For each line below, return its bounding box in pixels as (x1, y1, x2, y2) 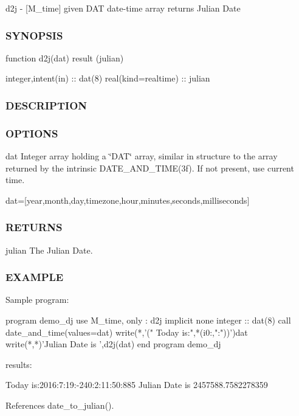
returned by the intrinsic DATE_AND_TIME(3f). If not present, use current (5, 161, 294, 174)
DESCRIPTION (5, 97, 88, 113)
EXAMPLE (5, 269, 64, 285)
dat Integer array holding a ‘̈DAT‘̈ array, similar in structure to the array (5, 150, 278, 162)
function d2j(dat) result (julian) (5, 51, 124, 64)
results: (5, 358, 32, 370)
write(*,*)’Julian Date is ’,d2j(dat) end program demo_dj (5, 338, 221, 350)
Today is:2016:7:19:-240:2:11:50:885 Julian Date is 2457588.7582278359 (5, 378, 268, 391)
